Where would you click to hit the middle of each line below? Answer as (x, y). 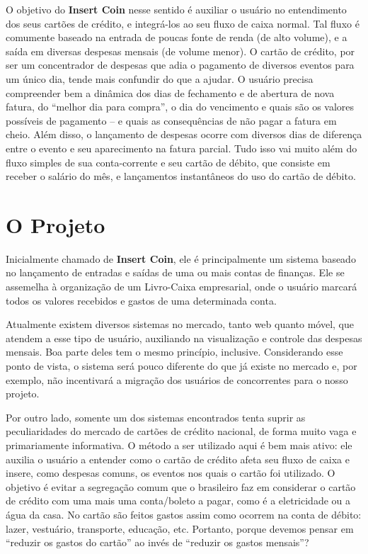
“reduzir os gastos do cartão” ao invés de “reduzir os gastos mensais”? (157, 542)
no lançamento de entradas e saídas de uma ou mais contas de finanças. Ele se (175, 272)
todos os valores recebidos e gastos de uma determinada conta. (141, 300)
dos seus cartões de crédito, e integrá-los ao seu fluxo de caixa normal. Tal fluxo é (183, 23)
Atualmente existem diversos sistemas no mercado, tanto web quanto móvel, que (180, 324)
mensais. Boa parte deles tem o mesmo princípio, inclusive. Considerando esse (174, 352)
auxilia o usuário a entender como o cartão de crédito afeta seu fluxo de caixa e (178, 459)
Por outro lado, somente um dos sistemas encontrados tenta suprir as (156, 417)
